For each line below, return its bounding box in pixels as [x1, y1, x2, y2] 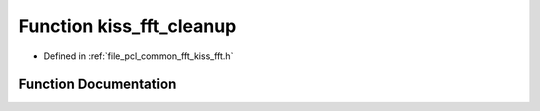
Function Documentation [18, 76, 177, 93]
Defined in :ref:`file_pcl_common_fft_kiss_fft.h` [43, 50, 234, 62]
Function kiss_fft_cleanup [18, 15, 237, 37]
